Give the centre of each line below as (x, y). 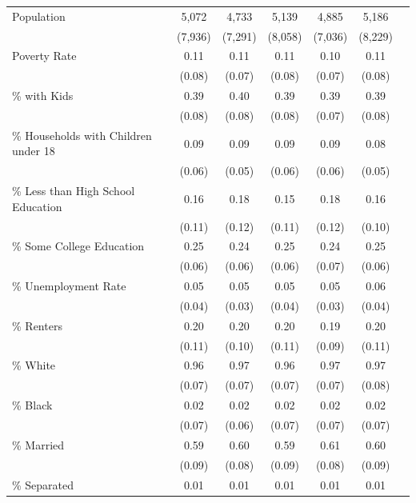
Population (39, 16)
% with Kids (43, 96)
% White (34, 365)
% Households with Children (82, 135)
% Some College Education (78, 246)
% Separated (43, 484)
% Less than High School (74, 191)
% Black (32, 405)
